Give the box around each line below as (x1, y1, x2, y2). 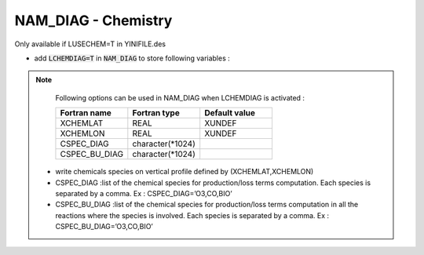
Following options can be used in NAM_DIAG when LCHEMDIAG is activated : (55, 93, 305, 102)
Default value (204, 107, 255, 118)
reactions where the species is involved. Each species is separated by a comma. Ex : (55, 210, 330, 220)
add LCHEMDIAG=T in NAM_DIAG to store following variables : (34, 53, 231, 63)
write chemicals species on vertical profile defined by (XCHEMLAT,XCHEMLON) (55, 167, 314, 177)
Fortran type (132, 107, 180, 118)
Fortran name (60, 107, 111, 118)
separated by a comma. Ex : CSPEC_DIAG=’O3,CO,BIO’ (55, 188, 232, 198)
